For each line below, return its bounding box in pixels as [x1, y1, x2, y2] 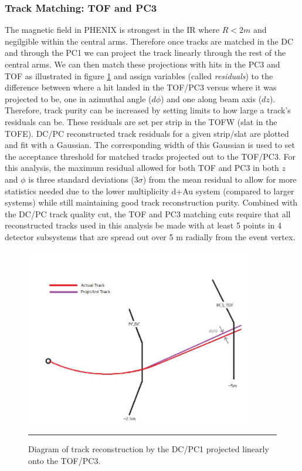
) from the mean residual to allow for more [142, 173, 297, 185]
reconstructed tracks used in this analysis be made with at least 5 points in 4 [5, 219, 282, 231]
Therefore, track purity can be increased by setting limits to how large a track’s [5, 104, 291, 116]
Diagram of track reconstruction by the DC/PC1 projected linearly [28, 442, 269, 455]
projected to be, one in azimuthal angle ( [5, 92, 152, 105]
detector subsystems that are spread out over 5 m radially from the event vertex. [5, 230, 296, 243]
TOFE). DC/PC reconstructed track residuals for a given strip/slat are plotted [5, 127, 289, 139]
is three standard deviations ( [28, 173, 134, 185]
